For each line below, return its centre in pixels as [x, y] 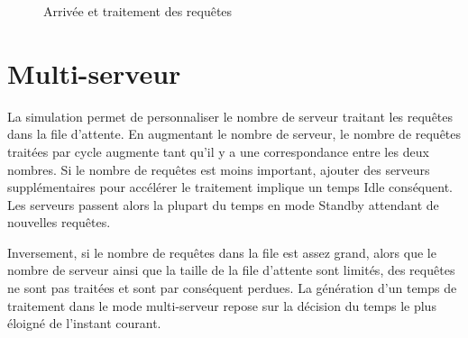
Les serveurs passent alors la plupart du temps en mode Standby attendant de [223, 204]
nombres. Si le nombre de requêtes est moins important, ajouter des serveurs [219, 169]
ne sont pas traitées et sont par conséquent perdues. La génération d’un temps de [232, 288]
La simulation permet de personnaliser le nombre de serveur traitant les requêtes [230, 116]
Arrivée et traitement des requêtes [138, 11]
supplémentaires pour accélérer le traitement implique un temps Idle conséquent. [230, 187]
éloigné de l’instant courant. [84, 323]
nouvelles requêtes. [59, 222]
